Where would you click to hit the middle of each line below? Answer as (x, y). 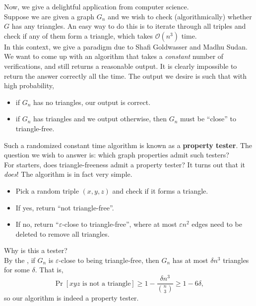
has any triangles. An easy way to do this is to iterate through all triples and (129, 26)
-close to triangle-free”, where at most (120, 224)
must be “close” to (208, 119)
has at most (190, 260)
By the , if (20, 260)
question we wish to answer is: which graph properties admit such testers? (117, 155)
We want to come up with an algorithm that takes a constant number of (114, 56)
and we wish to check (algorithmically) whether (180, 16)
